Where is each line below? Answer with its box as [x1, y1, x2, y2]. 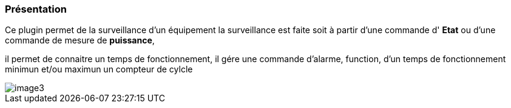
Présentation [5, 3, 67, 15]
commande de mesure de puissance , [5, 35, 155, 46]
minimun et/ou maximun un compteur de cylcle [5, 64, 193, 75]
